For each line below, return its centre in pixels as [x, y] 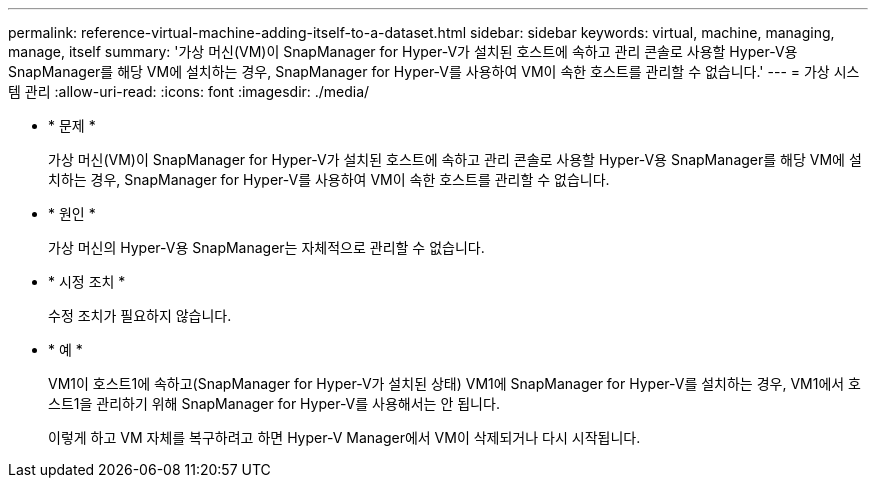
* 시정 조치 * [87, 281]
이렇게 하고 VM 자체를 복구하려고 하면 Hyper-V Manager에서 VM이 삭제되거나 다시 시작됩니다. [344, 437]
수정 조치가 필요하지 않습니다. [140, 315]
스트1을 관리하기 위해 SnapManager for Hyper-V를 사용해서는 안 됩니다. [274, 403]
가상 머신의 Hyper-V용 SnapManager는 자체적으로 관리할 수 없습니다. [266, 247]
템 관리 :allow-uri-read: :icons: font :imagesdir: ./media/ [189, 91]
